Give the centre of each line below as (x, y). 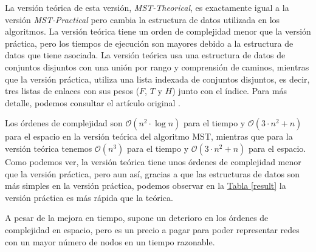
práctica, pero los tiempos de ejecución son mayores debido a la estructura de (149, 43)
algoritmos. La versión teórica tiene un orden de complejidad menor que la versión (158, 31)
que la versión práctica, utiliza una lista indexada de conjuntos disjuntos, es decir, (157, 79)
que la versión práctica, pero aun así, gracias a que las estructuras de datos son (152, 173)
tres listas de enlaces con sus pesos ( (72, 91)
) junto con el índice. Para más (230, 91)
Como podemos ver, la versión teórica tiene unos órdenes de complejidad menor (153, 161)
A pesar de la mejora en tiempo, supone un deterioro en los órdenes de (137, 218)
